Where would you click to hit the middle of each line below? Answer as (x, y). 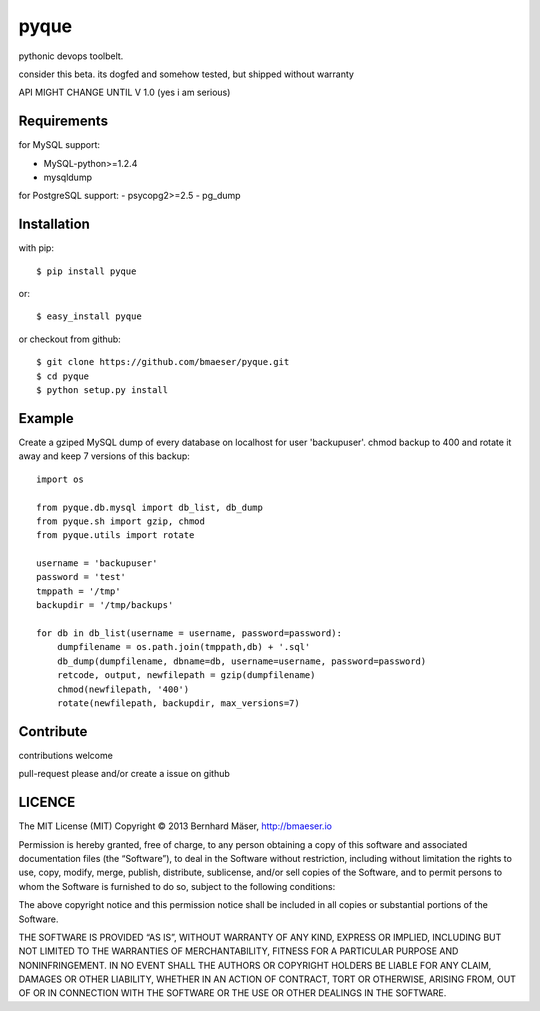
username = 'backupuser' (97, 563)
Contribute (53, 731)
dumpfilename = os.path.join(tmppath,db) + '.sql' (183, 647)
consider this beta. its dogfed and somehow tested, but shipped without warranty (186, 74)
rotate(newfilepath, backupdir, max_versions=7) (178, 703)
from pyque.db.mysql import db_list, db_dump (150, 507)
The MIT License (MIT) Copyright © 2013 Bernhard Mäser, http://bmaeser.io (175, 826)
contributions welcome (66, 755)
